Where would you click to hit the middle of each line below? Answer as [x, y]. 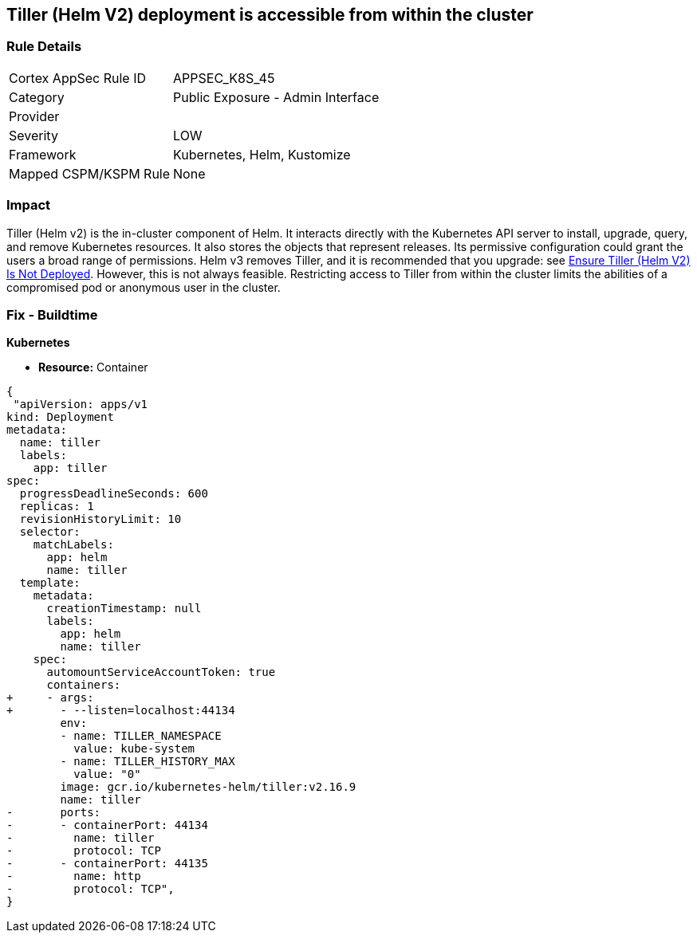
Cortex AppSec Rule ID [78, 78]
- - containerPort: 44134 [107, 825]
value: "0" [107, 774]
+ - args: [50, 698]
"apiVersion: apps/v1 [81, 405]
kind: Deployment [60, 417]
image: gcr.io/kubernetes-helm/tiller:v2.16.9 [208, 787]
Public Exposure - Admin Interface [276, 97]
